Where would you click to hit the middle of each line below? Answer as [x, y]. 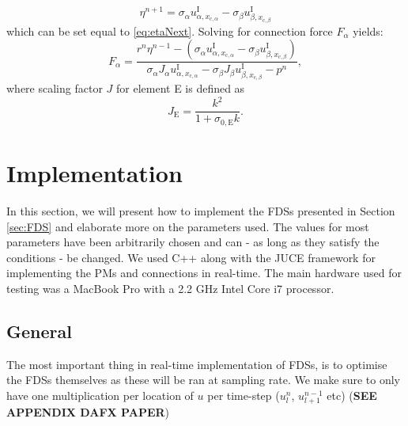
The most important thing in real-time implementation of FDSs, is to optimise [197, 364]
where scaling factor [55, 88]
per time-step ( [244, 395]
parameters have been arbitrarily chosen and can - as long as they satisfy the [193, 242]
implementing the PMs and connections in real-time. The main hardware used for [204, 273]
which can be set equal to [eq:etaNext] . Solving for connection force [170, 30]
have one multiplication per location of [100, 395]
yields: [368, 30]
